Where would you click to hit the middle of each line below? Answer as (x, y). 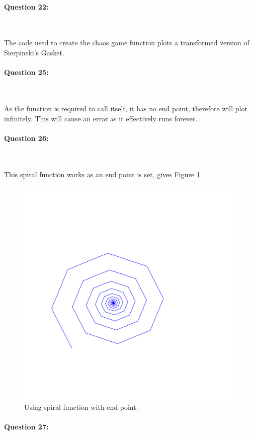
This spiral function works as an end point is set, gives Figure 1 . (103, 174)
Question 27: (26, 426)
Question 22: (26, 6)
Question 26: (26, 138)
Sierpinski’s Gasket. (34, 52)
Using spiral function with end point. (81, 407)
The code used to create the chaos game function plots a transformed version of (127, 43)
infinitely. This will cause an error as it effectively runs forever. (101, 118)
